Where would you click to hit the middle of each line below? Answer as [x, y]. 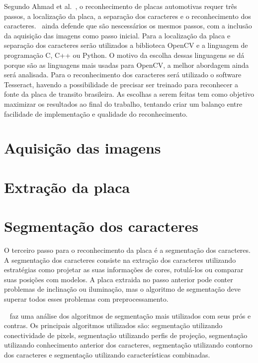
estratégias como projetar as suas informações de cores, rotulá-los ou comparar [124, 270]
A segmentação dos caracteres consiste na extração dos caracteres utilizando [120, 260]
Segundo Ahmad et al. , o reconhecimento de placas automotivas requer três [121, 6]
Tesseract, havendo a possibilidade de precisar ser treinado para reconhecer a [121, 84]
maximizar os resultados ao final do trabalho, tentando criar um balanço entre [123, 103]
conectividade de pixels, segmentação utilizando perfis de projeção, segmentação [126, 335]
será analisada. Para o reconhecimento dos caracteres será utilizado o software [123, 75]
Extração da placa [67, 187]
